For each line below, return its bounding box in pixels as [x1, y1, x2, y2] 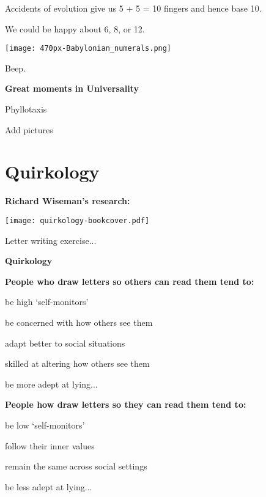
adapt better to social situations [5, 336, 125, 349]
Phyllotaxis [5, 103, 47, 116]
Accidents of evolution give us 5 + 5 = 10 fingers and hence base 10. [5, 2, 262, 14]
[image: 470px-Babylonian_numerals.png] [5, 44, 172, 53]
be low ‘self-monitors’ [5, 418, 85, 431]
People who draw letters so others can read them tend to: [5, 274, 254, 287]
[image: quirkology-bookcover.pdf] [5, 216, 150, 225]
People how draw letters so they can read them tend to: [5, 398, 246, 411]
